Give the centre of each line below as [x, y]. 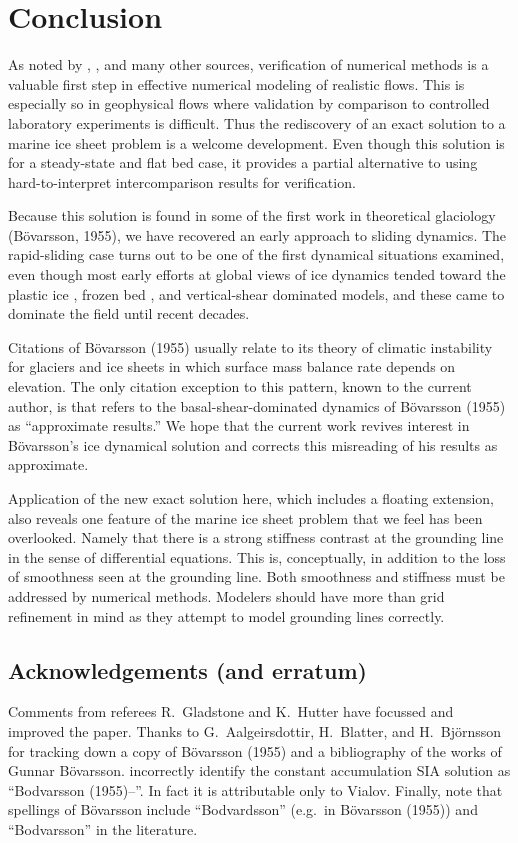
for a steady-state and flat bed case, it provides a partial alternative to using [243, 162]
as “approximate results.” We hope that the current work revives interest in [239, 425]
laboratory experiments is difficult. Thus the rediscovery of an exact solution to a [257, 122]
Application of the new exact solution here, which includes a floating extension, [251, 498]
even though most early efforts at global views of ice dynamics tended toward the [257, 274]
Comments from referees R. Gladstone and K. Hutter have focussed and [231, 711]
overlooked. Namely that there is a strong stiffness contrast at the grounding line [256, 537]
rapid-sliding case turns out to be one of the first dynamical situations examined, [256, 254]
